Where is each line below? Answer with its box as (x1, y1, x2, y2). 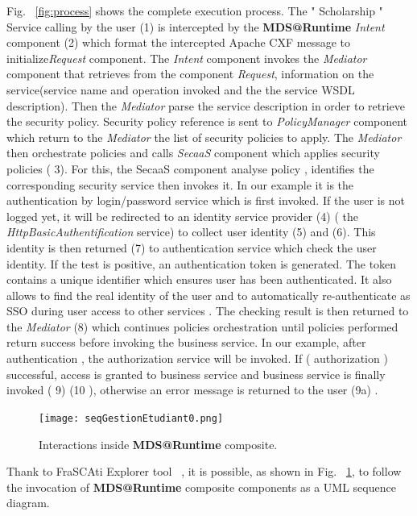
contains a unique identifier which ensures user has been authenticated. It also (6, 271, 392, 288)
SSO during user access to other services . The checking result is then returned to (6, 302, 409, 319)
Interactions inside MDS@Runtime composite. (39, 435, 278, 452)
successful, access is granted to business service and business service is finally (6, 365, 386, 382)
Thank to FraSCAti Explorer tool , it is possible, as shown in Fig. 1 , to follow (6, 463, 402, 480)
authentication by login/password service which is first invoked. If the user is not (6, 192, 405, 209)
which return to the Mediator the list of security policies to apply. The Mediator (6, 128, 402, 145)
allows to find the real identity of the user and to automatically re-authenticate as (6, 286, 411, 303)
